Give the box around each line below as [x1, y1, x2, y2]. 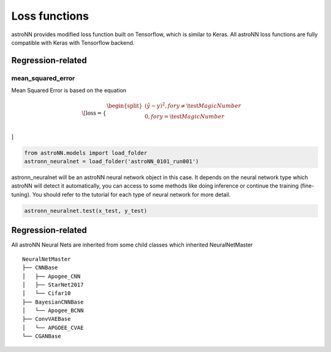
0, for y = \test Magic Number [144, 113, 225, 120]
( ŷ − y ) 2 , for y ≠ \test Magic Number [144, 101, 242, 109]
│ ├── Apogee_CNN [22, 273, 81, 280]
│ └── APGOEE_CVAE [22, 324, 84, 331]
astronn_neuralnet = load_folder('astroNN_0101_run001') [24, 158, 199, 165]
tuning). [11, 191, 31, 198]
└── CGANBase [22, 333, 61, 340]
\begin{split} [106, 102, 143, 109]
